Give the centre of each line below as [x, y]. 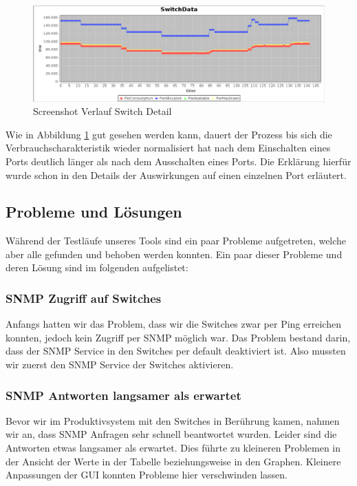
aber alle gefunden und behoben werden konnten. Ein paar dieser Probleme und [174, 254]
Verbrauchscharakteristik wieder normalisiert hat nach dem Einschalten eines [168, 148]
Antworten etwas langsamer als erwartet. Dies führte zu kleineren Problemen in [173, 448]
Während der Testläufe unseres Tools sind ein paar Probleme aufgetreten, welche [176, 241]
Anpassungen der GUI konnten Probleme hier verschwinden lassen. [147, 475]
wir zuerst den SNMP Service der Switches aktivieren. [120, 364]
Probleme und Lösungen [94, 212]
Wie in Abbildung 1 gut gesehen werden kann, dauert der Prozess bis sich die [169, 134]
